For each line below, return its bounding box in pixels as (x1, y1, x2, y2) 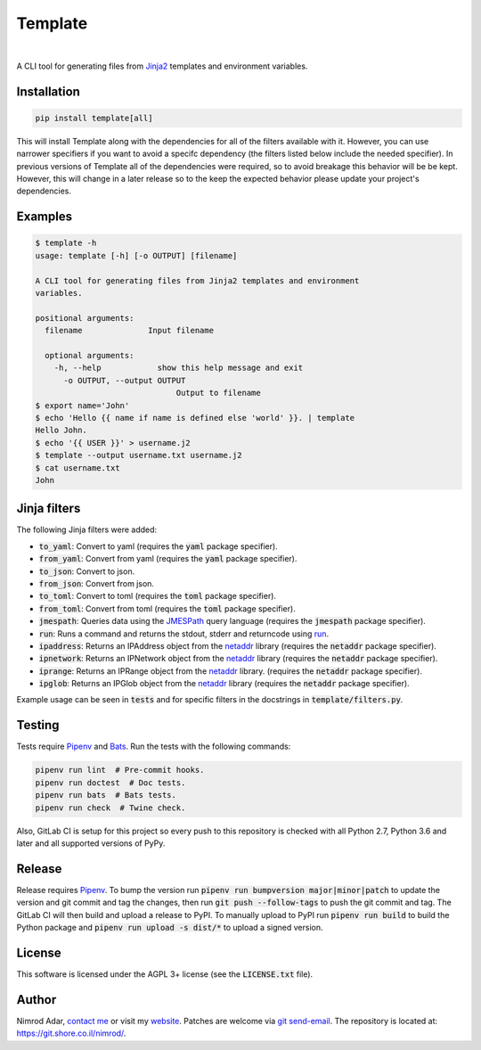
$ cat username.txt (35, 463, 120, 472)
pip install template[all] (35, 112, 153, 123)
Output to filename (175, 388, 262, 398)
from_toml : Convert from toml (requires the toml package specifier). (38, 603, 296, 614)
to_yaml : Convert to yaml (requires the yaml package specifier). (38, 540, 278, 552)
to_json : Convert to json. (38, 566, 135, 577)
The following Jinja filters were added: (16, 524, 158, 535)
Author (16, 992, 57, 1007)
